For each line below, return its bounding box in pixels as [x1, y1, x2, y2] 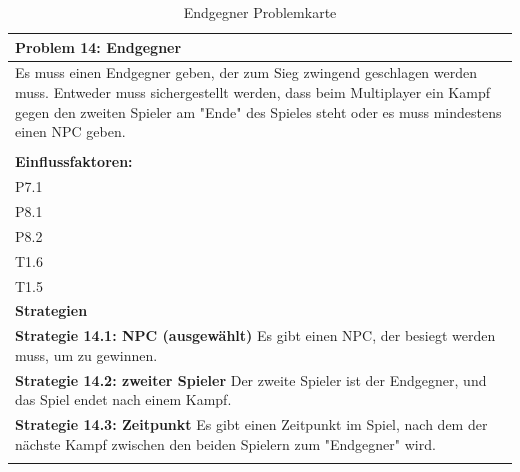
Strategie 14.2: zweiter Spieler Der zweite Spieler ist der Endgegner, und [15, 369, 487, 390]
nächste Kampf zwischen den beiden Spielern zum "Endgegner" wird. [15, 433, 436, 454]
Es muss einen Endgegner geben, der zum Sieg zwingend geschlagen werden [15, 62, 477, 83]
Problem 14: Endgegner [15, 36, 182, 57]
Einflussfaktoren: [15, 151, 133, 172]
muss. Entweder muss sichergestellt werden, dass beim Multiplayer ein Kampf [15, 82, 490, 103]
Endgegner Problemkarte [183, 2, 337, 22]
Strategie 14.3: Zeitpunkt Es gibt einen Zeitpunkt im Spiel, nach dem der [15, 414, 488, 435]
